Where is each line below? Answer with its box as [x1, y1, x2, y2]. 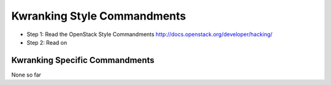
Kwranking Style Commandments [11, 9, 186, 23]
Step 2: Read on [26, 39, 67, 46]
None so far [11, 71, 42, 78]
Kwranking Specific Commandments [11, 55, 154, 65]
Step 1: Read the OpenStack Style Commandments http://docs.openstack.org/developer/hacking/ [26, 31, 273, 38]
